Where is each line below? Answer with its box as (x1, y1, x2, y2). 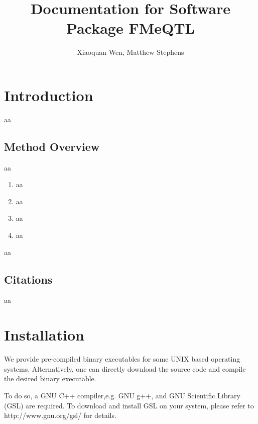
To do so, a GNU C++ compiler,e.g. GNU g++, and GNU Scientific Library (4, 390, 240, 400)
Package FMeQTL (66, 18, 195, 38)
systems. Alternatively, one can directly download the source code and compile (4, 363, 246, 374)
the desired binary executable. (4, 373, 96, 384)
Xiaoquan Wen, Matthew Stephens (77, 47, 184, 57)
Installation (4, 324, 84, 345)
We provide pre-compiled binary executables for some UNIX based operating (4, 354, 240, 364)
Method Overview (4, 138, 100, 154)
